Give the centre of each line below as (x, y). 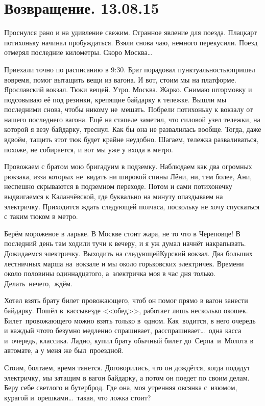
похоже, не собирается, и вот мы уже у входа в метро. (89, 149)
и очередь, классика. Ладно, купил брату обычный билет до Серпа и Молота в (129, 340)
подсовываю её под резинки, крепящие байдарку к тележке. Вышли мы (115, 99)
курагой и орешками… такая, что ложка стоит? (78, 397)
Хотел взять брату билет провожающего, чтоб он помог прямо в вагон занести (126, 300)
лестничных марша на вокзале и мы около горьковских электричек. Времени (124, 263)
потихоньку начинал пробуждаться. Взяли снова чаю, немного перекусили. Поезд (131, 42)
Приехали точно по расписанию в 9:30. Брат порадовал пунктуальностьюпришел (130, 69)
